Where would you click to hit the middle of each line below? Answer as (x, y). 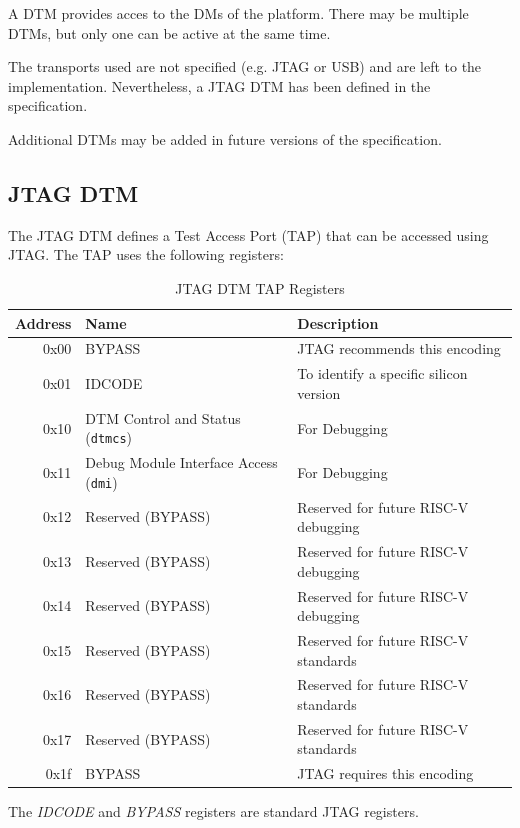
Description (338, 322)
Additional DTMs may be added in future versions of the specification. (225, 138)
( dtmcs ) (109, 437)
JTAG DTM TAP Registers (260, 287)
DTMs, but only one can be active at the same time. (169, 32)
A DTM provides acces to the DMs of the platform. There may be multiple (238, 13)
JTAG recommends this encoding (399, 348)
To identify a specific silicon (382, 373)
